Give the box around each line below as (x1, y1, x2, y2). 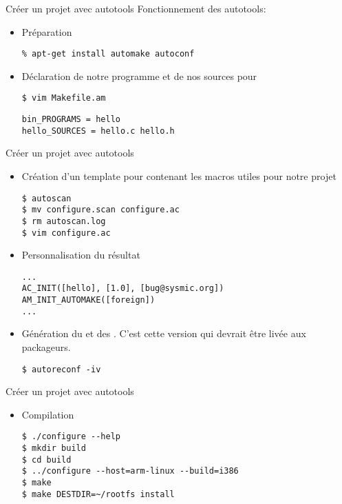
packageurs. (21, 340, 71, 354)
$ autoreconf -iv (21, 364, 101, 374)
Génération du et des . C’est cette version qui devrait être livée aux (21, 326, 306, 341)
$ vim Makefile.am (21, 93, 106, 103)
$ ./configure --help (21, 432, 120, 442)
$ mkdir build (21, 443, 86, 454)
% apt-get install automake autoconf (21, 49, 195, 59)
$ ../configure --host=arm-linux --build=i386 (21, 466, 239, 476)
